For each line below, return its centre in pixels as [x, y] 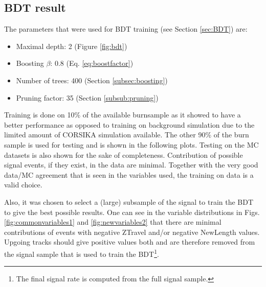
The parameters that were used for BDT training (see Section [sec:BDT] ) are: [126, 29]
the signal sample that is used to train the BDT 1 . [82, 253]
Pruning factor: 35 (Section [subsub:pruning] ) [87, 97]
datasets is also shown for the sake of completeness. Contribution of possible [124, 154]
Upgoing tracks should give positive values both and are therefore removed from [130, 242]
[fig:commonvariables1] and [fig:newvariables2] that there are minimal [113, 222]
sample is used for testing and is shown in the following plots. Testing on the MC [131, 144]
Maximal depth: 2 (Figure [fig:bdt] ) [72, 46]
